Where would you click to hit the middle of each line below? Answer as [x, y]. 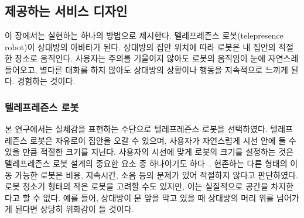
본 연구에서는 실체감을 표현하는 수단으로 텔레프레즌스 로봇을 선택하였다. [136, 129]
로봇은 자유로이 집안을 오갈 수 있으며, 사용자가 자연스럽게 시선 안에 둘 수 [163, 140]
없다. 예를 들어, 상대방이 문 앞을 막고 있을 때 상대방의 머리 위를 [158, 197]
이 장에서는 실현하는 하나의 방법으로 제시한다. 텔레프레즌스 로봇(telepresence [144, 35]
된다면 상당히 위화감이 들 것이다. [74, 209]
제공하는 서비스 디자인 [66, 11]
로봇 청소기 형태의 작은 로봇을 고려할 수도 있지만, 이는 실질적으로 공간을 [136, 186]
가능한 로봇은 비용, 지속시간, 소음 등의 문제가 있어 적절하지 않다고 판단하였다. [156, 174]
